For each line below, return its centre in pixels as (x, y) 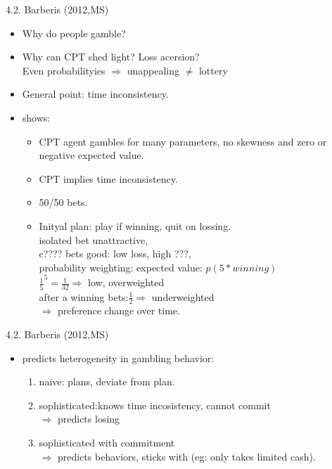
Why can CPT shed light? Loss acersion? (111, 57)
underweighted (183, 296)
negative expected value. (91, 155)
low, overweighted (126, 282)
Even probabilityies (64, 70)
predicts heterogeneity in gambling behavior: (118, 358)
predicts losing (89, 419)
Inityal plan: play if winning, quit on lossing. (135, 225)
